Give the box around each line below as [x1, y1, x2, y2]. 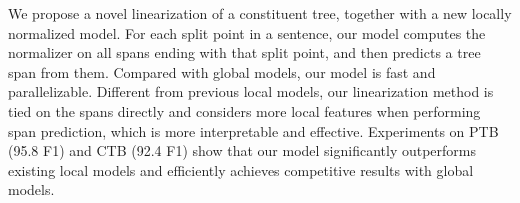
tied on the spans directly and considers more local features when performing [8, 100, 481, 121]
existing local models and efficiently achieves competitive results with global [8, 159, 474, 180]
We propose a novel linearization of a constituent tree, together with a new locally [8, 3, 512, 23]
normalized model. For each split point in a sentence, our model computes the [8, 22, 486, 43]
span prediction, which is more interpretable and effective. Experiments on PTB [8, 120, 499, 141]
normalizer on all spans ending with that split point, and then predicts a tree [8, 42, 481, 63]
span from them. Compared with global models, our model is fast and [8, 61, 436, 82]
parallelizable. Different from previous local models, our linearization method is [8, 81, 494, 102]
